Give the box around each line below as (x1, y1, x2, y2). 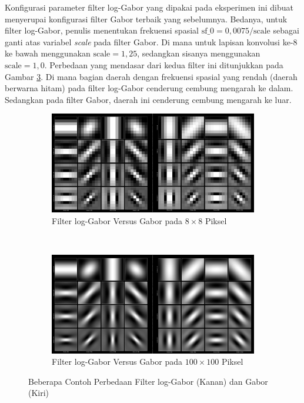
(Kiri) (28, 387, 49, 399)
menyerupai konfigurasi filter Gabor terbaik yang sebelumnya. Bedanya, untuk (5, 12, 288, 25)
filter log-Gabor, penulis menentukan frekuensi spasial (5, 24, 199, 36)
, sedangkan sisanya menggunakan (137, 47, 260, 59)
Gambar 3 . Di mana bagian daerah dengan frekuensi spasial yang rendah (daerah (5, 70, 298, 82)
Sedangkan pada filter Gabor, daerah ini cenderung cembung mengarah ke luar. (5, 93, 292, 105)
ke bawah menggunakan (5, 47, 91, 59)
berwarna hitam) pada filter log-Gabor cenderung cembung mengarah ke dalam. (5, 82, 293, 94)
